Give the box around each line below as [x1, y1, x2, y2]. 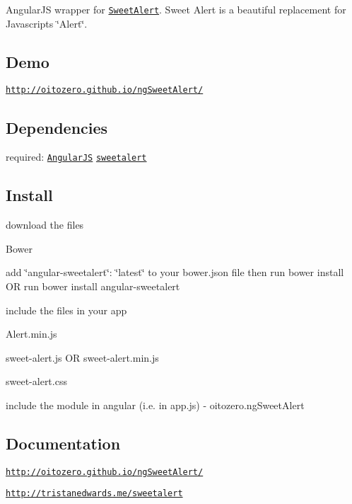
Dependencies [6, 116, 108, 138]
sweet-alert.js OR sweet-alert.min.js [6, 350, 159, 365]
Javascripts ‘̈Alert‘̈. [6, 16, 88, 30]
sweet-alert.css [6, 374, 67, 389]
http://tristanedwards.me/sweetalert [6, 488, 183, 499]
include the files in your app [6, 302, 127, 317]
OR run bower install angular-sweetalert [6, 278, 180, 293]
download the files [6, 217, 84, 232]
